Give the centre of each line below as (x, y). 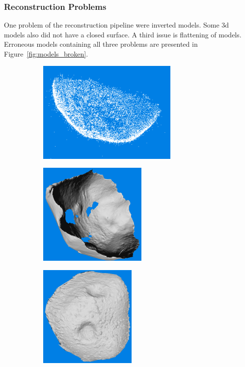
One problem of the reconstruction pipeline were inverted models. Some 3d (117, 25)
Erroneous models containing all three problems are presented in (101, 44)
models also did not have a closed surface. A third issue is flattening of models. (123, 34)
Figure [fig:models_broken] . (46, 54)
